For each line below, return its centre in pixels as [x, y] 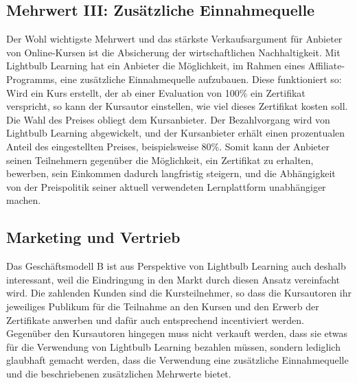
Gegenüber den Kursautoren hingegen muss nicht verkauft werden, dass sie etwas [177, 333]
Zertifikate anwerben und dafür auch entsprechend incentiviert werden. [155, 320]
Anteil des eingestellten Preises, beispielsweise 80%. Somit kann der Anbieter [168, 146]
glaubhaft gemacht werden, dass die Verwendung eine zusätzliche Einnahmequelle [177, 360]
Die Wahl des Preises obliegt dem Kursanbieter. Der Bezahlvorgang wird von [168, 119]
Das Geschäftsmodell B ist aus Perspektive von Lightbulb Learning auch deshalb [176, 266]
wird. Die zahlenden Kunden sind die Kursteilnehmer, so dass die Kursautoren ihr [179, 293]
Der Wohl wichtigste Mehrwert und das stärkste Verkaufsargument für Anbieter [174, 39]
